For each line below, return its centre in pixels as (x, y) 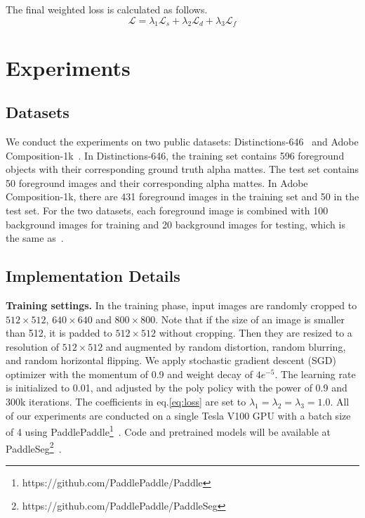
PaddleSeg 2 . (34, 447)
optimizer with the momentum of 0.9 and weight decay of (129, 374)
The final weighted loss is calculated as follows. (107, 9)
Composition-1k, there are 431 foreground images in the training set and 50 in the (182, 196)
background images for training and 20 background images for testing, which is (175, 224)
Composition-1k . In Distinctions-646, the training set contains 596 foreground (175, 155)
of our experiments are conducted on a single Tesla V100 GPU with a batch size (178, 415)
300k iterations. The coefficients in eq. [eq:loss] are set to (126, 402)
